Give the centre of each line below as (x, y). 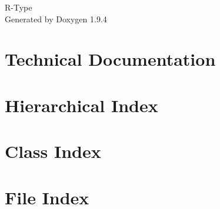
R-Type (19, 7)
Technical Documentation (110, 59)
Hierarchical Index (81, 105)
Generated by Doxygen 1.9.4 (56, 18)
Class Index (53, 151)
